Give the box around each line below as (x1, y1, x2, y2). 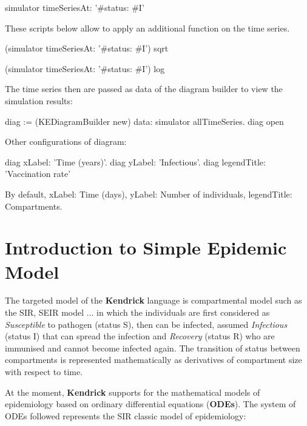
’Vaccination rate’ (5, 167, 71, 180)
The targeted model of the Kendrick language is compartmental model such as (5, 294, 302, 307)
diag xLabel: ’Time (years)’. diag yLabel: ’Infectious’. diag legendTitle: (5, 155, 266, 168)
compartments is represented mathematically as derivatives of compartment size (5, 353, 302, 366)
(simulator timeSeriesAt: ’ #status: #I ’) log (5, 62, 165, 75)
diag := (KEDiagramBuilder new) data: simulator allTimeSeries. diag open (5, 115, 284, 127)
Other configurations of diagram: (5, 135, 127, 148)
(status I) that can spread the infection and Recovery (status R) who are (5, 330, 275, 342)
